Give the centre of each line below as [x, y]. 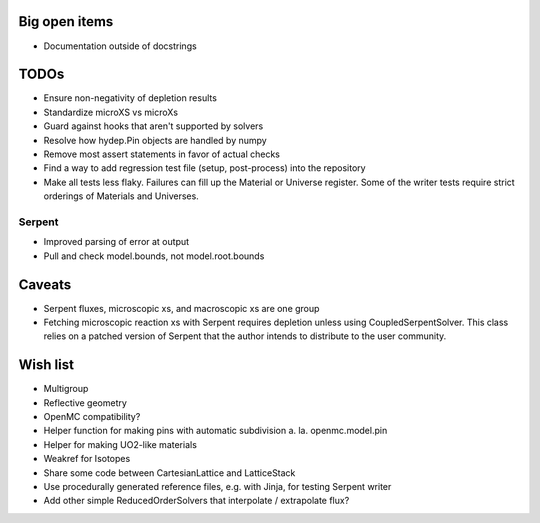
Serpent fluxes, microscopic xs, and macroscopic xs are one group [181, 308]
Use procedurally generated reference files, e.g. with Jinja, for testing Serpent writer [217, 487]
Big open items [66, 21]
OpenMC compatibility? [92, 417]
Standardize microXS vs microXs [111, 112]
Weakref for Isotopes [87, 459]
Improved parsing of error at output [116, 242]
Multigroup [66, 389]
